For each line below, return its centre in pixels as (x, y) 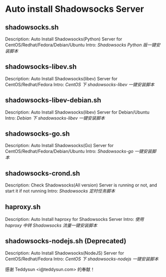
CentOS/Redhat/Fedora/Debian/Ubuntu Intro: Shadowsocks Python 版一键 (81, 45)
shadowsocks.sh (32, 27)
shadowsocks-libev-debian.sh (53, 100)
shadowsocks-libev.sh (41, 67)
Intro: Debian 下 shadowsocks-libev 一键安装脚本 (55, 118)
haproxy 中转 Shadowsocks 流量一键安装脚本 (51, 225)
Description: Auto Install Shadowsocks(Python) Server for (64, 39)
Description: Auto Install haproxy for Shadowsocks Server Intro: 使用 (75, 219)
